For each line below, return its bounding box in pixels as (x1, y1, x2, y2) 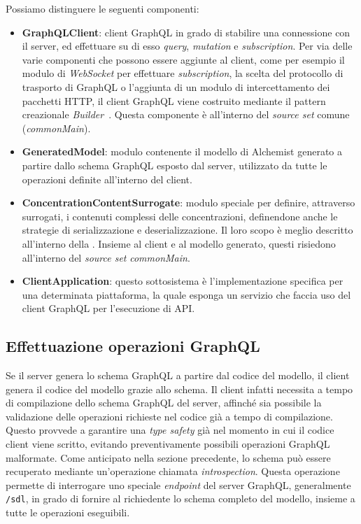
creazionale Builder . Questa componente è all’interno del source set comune (22, 107, 350, 122)
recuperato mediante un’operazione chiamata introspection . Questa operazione (6, 464, 340, 479)
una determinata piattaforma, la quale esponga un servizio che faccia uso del (22, 287, 351, 302)
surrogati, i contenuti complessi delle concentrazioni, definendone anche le (22, 208, 338, 223)
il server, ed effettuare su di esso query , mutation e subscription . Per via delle (22, 38, 353, 53)
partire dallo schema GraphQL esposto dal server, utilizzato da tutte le (22, 157, 327, 172)
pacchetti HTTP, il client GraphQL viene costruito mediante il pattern (22, 93, 326, 108)
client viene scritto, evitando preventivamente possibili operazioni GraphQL (6, 437, 330, 451)
